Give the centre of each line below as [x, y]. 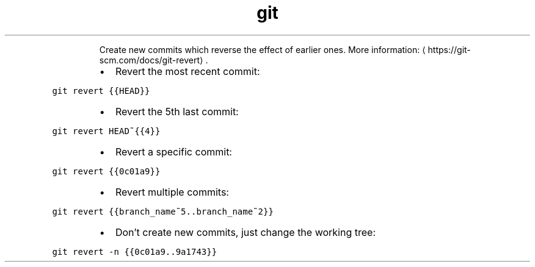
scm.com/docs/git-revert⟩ [151, 60]
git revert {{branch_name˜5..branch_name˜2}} [163, 211]
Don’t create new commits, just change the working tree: [246, 232]
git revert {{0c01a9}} [106, 171]
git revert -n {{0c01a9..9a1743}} [135, 251]
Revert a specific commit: [173, 151]
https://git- [449, 49]
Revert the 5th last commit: [177, 111]
